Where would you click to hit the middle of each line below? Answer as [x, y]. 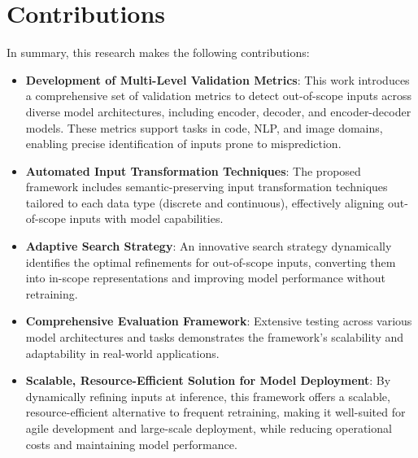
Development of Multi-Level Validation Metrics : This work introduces [218, 79]
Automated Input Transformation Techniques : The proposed [193, 170]
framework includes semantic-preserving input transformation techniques [207, 187]
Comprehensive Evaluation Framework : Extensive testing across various [219, 321]
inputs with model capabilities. [146, 218]
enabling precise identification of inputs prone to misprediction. [183, 144]
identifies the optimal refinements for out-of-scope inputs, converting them [211, 262]
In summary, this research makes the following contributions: [158, 52]
